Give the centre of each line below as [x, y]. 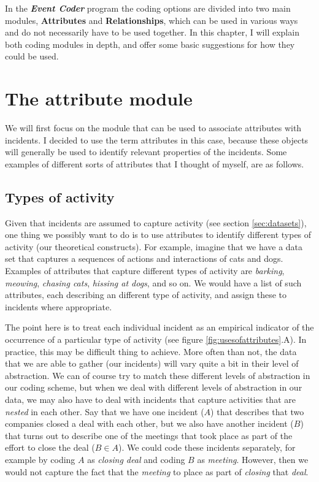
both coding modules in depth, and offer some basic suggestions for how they [150, 44]
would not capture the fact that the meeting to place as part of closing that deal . [157, 471]
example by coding [40, 459]
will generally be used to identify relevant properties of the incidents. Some [146, 152]
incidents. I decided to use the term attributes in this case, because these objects [157, 140]
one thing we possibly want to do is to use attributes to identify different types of [158, 235]
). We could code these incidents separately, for [207, 447]
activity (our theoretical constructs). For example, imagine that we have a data [154, 246]
